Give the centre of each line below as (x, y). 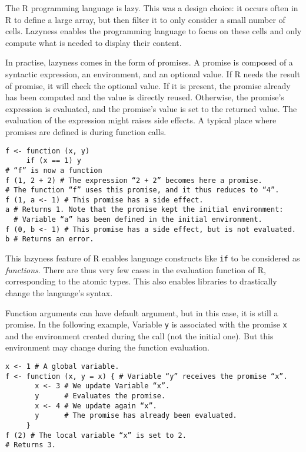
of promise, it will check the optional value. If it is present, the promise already (148, 85)
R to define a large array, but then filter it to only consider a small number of (145, 19)
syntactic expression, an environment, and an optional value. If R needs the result (153, 73)
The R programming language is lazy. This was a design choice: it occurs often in (152, 8)
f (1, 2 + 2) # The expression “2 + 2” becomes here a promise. (134, 180)
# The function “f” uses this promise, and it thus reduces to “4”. (142, 190)
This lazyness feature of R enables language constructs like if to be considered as (153, 258)
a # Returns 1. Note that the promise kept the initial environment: (144, 210)
